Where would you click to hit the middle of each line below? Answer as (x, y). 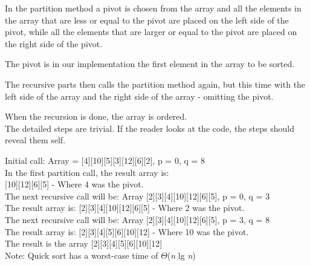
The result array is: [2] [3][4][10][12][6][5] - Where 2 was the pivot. (125, 208)
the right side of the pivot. (54, 43)
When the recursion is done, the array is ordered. (96, 116)
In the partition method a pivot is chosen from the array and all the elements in (153, 8)
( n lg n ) (181, 255)
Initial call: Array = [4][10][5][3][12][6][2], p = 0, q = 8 (105, 160)
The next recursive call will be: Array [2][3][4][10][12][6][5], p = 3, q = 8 (137, 219)
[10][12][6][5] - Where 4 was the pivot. (74, 184)
